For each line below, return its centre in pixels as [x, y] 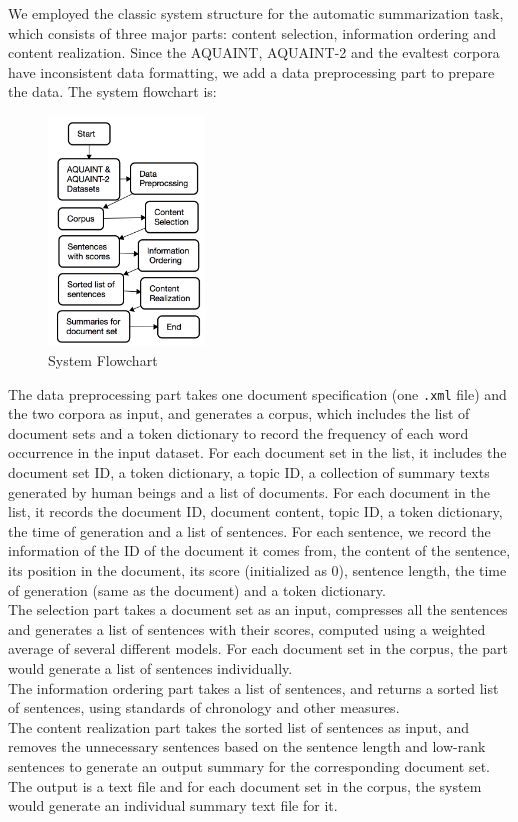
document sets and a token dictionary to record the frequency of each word [238, 432]
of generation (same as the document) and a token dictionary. [197, 589]
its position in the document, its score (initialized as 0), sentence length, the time [257, 570]
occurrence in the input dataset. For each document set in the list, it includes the [257, 452]
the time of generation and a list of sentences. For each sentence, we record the [249, 530]
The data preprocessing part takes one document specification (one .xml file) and [257, 393]
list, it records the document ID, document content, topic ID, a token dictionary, [255, 511]
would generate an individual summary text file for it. [173, 805]
